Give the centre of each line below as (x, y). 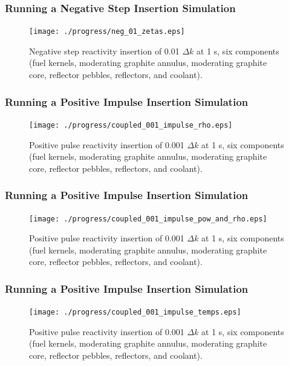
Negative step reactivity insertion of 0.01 (104, 51)
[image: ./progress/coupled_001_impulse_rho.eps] (131, 125)
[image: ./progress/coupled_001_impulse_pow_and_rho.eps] (148, 219)
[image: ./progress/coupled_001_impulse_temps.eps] (135, 312)
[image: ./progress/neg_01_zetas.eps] (107, 32)
